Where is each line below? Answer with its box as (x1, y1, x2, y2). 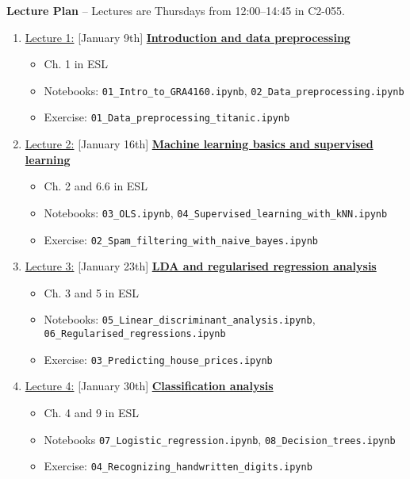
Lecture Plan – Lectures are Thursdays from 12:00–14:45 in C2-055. (6, 2, 345, 18)
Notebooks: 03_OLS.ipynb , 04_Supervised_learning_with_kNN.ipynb (44, 204, 388, 220)
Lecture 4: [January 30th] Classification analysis (25, 377, 274, 394)
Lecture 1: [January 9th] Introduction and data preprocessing (25, 29, 351, 45)
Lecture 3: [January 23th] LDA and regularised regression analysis (25, 258, 377, 274)
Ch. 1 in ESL (44, 56, 109, 72)
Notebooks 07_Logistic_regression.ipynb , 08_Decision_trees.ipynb (44, 431, 396, 447)
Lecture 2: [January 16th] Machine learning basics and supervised (25, 136, 374, 152)
